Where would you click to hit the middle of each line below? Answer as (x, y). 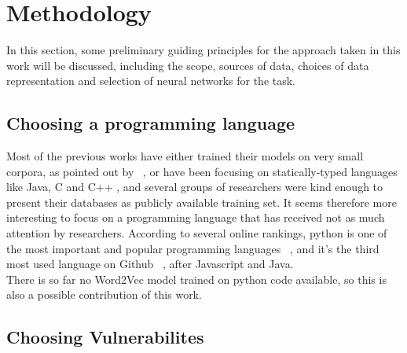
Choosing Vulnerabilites (105, 337)
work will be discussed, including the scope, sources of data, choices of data (188, 65)
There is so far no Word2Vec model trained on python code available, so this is (196, 279)
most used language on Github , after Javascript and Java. (150, 264)
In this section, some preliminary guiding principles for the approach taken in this (203, 50)
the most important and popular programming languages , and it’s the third (193, 248)
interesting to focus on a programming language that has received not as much (196, 217)
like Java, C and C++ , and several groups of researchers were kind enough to (195, 187)
